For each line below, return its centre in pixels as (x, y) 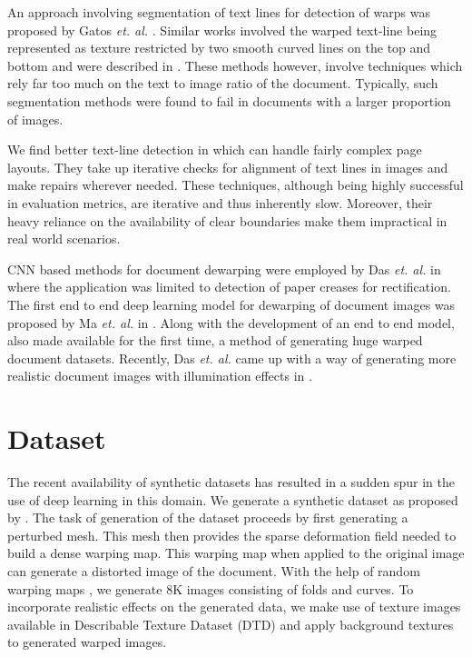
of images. (35, 119)
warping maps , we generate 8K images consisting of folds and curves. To (211, 588)
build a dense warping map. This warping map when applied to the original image (236, 553)
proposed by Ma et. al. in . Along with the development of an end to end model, (231, 322)
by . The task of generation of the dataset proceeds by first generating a (208, 518)
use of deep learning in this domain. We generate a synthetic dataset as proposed (233, 499)
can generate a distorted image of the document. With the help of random (214, 570)
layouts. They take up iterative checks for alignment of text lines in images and (228, 167)
